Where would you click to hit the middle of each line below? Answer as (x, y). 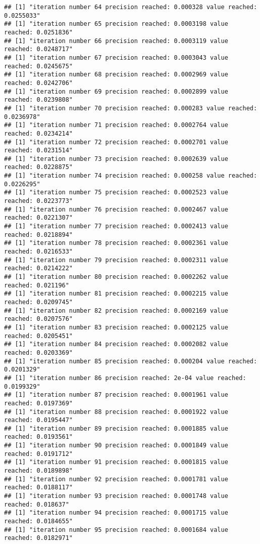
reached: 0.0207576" (39, 319)
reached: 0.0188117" (39, 488)
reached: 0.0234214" (39, 133)
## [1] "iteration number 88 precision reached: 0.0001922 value (116, 412)
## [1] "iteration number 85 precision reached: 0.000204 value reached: (131, 361)
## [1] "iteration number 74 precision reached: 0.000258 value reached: (131, 176)
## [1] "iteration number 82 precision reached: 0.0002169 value (116, 310)
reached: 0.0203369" (39, 352)
